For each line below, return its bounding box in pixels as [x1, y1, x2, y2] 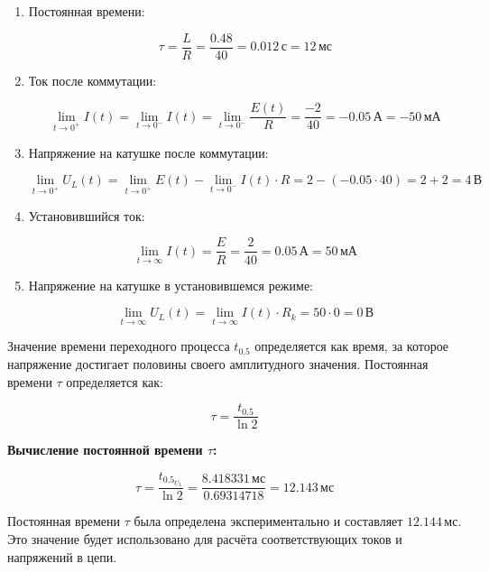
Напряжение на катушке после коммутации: [28, 143, 269, 161]
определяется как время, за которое [254, 337, 449, 355]
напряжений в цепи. [7, 547, 117, 566]
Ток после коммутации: [28, 70, 157, 89]
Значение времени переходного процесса [7, 337, 230, 355]
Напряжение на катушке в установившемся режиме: [28, 275, 313, 294]
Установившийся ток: [28, 206, 145, 225]
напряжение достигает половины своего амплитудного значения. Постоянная [7, 354, 429, 373]
